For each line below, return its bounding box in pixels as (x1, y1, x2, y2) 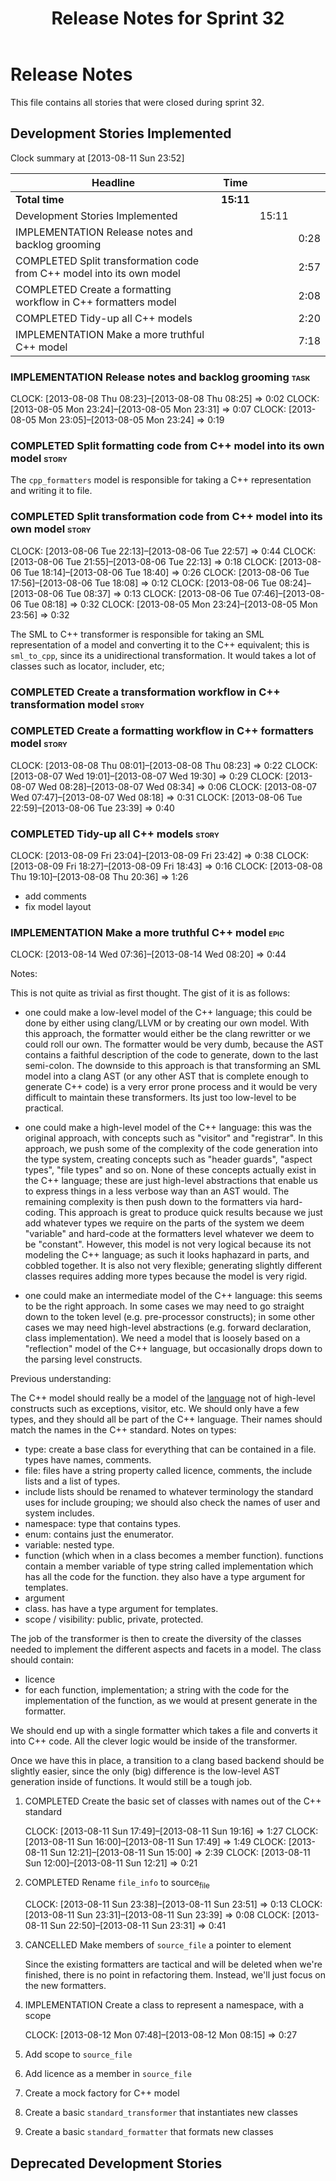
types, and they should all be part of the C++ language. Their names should (10, 1413, 323, 1426)
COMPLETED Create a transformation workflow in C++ (10, 685, 281, 699)
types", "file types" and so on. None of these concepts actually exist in (24, 1164, 317, 1176)
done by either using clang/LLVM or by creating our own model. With (24, 1017, 310, 1029)
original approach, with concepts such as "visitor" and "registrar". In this (24, 1132, 323, 1144)
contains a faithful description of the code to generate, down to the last (24, 1049, 319, 1061)
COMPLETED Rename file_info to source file (24, 1877, 210, 1891)
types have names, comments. (24, 1454, 152, 1466)
